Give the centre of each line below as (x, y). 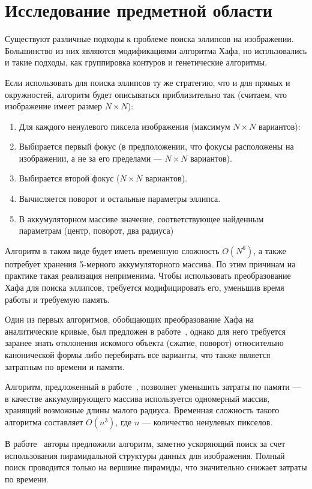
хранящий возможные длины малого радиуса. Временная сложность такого (142, 410)
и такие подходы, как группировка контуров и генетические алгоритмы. (136, 62)
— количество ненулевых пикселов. (208, 421)
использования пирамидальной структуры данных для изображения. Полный (145, 455)
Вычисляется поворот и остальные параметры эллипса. (120, 199)
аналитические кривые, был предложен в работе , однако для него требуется (145, 331)
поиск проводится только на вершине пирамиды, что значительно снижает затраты (156, 467)
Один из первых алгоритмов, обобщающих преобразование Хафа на (129, 319)
